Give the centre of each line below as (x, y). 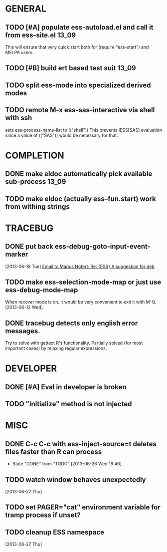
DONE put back (29, 247)
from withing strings (37, 207)
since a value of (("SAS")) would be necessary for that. (62, 135)
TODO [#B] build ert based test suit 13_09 (71, 68)
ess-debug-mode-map (42, 290)
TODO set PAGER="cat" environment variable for (83, 507)
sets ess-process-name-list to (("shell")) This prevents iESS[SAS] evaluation (84, 130)
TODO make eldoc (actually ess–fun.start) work (81, 199)
